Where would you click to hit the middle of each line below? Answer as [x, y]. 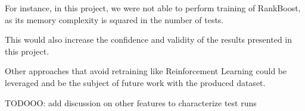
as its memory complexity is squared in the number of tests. [114, 19]
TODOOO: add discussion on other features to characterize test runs [131, 102]
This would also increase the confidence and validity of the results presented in [149, 39]
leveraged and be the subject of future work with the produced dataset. [135, 82]
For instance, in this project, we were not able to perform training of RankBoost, [153, 8]
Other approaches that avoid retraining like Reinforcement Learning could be [146, 71]
